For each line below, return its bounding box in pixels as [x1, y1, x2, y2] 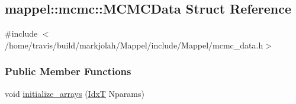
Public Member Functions [5, 64, 131, 79]
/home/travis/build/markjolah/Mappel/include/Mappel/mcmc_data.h [5, 38, 263, 51]
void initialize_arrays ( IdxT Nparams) [5, 87, 144, 99]
